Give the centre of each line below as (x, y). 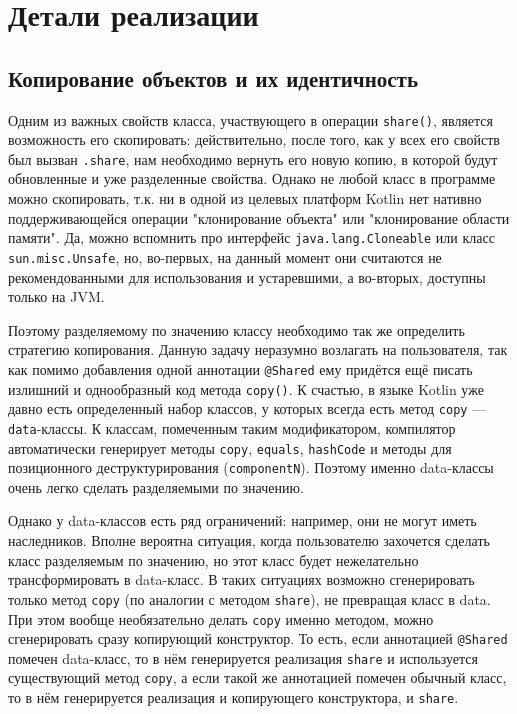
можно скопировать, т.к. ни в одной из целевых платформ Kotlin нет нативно (245, 198)
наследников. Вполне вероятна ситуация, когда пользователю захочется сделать (249, 540)
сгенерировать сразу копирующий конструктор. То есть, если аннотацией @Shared (258, 638)
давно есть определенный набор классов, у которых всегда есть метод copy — (247, 408)
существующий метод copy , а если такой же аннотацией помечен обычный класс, (257, 677)
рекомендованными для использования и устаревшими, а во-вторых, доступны (247, 276)
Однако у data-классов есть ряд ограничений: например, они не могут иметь (242, 520)
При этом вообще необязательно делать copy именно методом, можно (221, 618)
